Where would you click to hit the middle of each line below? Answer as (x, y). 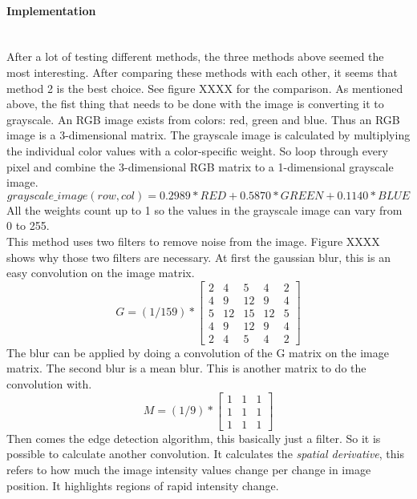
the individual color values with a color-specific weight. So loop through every (197, 150)
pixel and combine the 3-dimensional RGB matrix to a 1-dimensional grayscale (200, 166)
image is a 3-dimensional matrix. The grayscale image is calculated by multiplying (208, 135)
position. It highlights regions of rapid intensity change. (143, 485)
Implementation (51, 10)
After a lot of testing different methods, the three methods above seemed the (195, 56)
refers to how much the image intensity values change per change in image (189, 469)
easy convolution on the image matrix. (101, 273)
